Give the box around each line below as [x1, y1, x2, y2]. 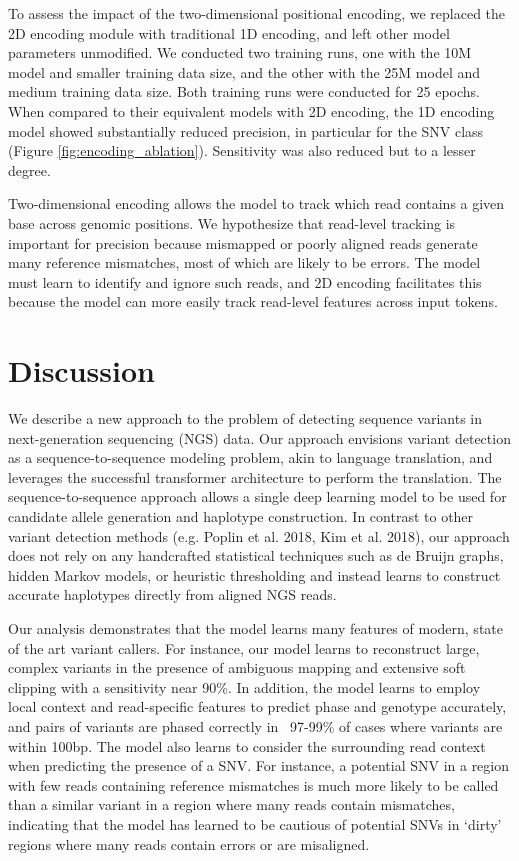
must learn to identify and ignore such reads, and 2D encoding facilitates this [8, 271, 482, 292]
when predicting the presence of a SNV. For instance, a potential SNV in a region [8, 755, 510, 776]
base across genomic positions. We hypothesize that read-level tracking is [8, 212, 456, 233]
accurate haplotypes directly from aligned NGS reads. [8, 584, 337, 605]
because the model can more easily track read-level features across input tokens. [8, 291, 498, 312]
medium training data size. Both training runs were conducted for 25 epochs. [8, 81, 480, 102]
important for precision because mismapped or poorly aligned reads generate [8, 232, 478, 253]
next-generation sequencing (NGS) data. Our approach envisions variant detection [8, 427, 511, 448]
